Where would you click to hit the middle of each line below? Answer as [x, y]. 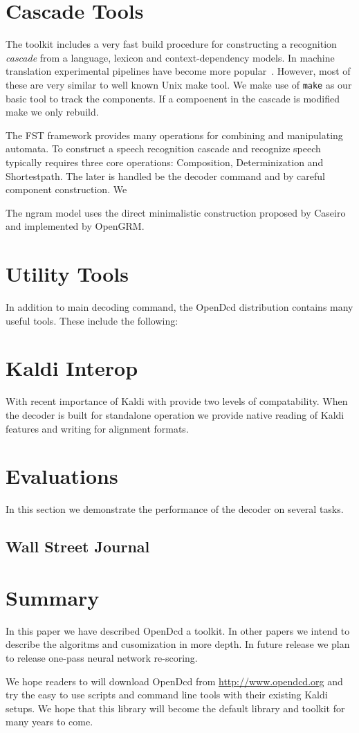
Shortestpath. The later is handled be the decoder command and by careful [165, 175]
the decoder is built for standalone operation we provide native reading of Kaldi [175, 414]
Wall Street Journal [78, 546]
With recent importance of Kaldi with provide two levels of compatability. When [177, 401]
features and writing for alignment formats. [97, 428]
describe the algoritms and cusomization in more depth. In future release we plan [178, 644]
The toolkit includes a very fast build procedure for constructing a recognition [171, 44]
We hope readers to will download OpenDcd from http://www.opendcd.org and [174, 681]
